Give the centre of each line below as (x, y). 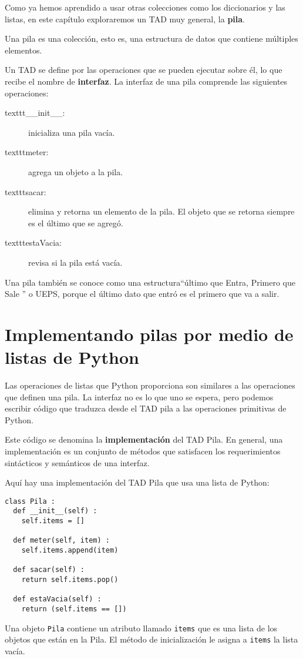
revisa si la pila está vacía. (75, 262)
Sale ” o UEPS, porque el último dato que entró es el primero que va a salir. (142, 294)
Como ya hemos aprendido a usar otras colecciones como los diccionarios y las (145, 7)
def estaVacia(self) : (57, 599)
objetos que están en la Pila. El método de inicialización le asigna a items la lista (151, 639)
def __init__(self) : (55, 511)
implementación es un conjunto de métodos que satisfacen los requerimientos (143, 451)
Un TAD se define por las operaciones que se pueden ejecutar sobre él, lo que (144, 70)
